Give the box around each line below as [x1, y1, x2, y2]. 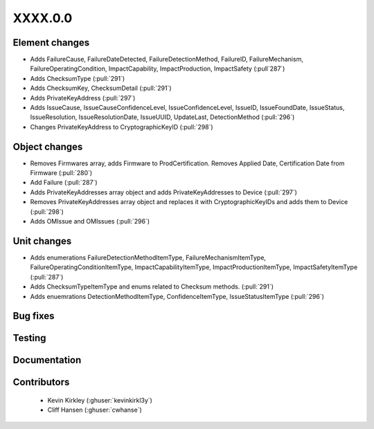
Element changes [12, 37, 90, 48]
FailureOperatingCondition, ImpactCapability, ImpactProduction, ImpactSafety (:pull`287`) [30, 64, 285, 73]
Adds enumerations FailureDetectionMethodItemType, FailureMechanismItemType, [30, 253, 267, 262]
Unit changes [12, 235, 72, 247]
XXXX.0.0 [12, 10, 73, 26]
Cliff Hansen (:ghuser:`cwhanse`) [47, 405, 142, 414]
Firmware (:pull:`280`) [30, 169, 93, 177]
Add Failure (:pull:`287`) [30, 179, 98, 187]
